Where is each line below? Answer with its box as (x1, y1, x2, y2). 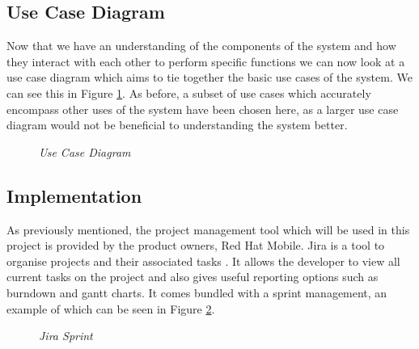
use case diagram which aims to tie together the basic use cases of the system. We (6, 69, 413, 86)
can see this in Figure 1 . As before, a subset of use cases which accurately (6, 84, 371, 101)
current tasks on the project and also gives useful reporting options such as (6, 268, 379, 285)
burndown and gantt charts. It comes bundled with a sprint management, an (6, 284, 387, 301)
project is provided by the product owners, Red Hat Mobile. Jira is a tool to (6, 237, 385, 254)
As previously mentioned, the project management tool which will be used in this (6, 221, 410, 238)
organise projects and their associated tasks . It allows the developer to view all (6, 252, 400, 269)
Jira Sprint (39, 327, 93, 344)
